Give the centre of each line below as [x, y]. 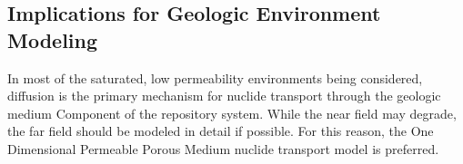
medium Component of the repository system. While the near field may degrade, [232, 113]
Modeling [53, 39]
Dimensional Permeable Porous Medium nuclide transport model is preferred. [223, 148]
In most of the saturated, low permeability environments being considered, [215, 77]
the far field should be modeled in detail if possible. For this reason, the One [221, 131]
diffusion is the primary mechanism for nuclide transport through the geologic [224, 96]
